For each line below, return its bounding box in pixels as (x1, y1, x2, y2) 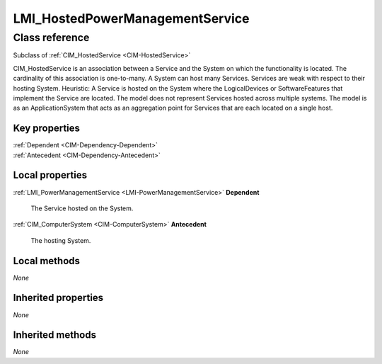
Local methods (13, 255, 81, 267)
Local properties (13, 169, 88, 181)
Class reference (13, 31, 90, 44)
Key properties (13, 123, 81, 135)
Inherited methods (13, 329, 97, 341)
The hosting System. (30, 236, 91, 244)
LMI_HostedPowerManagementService (13, 11, 250, 26)
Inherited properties (13, 292, 104, 304)
